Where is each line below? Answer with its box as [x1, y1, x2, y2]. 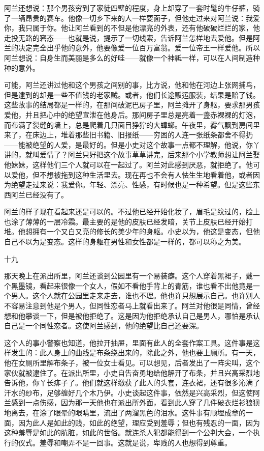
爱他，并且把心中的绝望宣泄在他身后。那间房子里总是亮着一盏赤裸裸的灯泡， [4, 109, 260, 120]
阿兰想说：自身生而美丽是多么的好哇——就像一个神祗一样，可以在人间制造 [4, 52, 253, 63]
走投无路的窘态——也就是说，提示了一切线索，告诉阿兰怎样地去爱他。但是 [4, 32, 253, 43]
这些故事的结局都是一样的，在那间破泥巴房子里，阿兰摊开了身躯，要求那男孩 [4, 99, 260, 110]
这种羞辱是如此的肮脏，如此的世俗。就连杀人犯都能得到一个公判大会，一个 [4, 427, 253, 438]
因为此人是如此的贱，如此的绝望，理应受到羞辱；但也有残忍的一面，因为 [18, 417, 260, 428]
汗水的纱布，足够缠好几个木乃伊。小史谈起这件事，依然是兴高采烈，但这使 [4, 387, 253, 398]
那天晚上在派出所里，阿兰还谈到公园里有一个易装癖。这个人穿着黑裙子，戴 [4, 270, 253, 281]
